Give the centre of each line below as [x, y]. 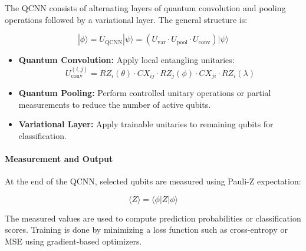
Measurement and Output [59, 158]
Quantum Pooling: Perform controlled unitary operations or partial [145, 93]
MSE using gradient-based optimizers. [73, 241]
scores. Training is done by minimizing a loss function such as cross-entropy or [146, 229]
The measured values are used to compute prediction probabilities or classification [153, 218]
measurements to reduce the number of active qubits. [115, 104]
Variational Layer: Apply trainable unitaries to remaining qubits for [146, 124]
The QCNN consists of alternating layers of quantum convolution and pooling [145, 8]
